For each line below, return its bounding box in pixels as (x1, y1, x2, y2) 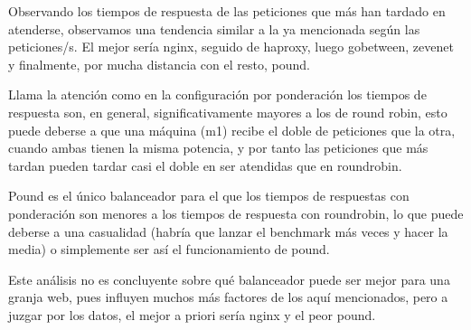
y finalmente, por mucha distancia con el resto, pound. (8, 54, 310, 73)
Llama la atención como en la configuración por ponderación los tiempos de (8, 85, 427, 104)
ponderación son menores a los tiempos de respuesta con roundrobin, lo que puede (8, 203, 464, 222)
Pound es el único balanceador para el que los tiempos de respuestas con (8, 186, 410, 205)
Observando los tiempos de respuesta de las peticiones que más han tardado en (8, 2, 446, 20)
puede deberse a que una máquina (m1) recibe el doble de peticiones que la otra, (8, 120, 456, 139)
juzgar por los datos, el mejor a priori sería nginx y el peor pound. (8, 305, 376, 324)
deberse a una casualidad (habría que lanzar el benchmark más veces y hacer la (8, 222, 448, 240)
